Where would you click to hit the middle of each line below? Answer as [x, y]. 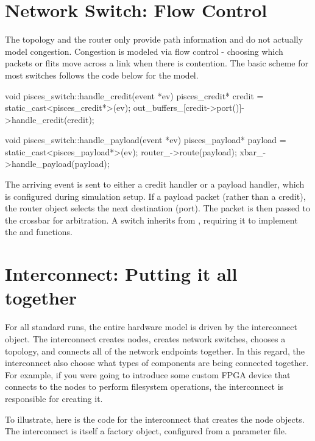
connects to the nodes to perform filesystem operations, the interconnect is [144, 386]
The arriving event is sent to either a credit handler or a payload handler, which [155, 184]
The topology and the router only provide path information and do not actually [154, 39]
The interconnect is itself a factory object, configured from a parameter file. [146, 431]
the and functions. [39, 232]
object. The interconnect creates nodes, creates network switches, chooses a [145, 338]
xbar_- [253, 151]
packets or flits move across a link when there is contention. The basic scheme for [157, 63]
